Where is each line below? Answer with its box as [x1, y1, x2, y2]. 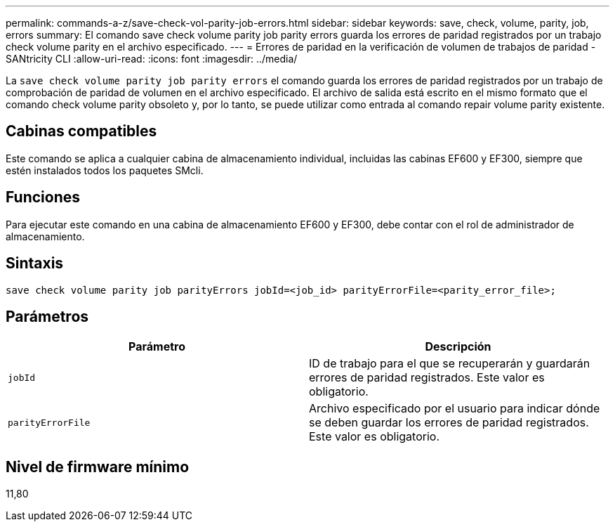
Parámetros [6, 307, 89, 325]
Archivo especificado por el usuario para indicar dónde [309, 401, 600, 416]
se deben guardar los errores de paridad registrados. [309, 415, 589, 430]
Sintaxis [6, 254, 64, 273]
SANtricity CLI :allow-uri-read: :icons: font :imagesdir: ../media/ [6, 53, 298, 65]
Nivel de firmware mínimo [6, 457, 190, 476]
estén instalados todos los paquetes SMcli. [6, 164, 204, 176]
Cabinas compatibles [6, 122, 157, 141]
